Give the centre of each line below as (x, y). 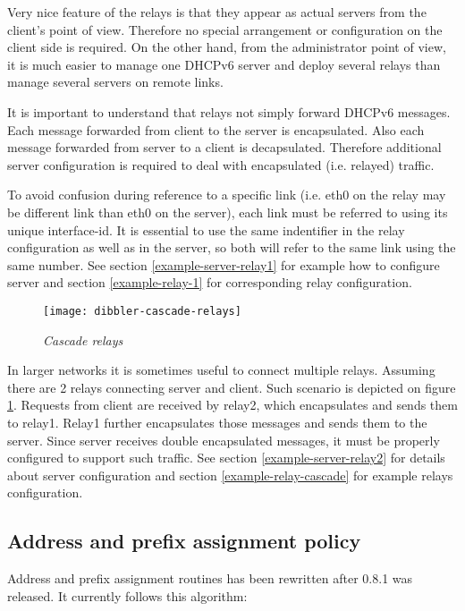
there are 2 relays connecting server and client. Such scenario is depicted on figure (232, 387)
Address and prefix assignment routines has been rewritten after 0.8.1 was (210, 578)
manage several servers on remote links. (115, 82)
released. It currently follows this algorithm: (127, 595)
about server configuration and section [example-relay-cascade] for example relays (230, 475)
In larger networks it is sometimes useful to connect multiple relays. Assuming (221, 370)
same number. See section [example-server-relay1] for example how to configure (224, 264)
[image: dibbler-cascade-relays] (142, 311)
